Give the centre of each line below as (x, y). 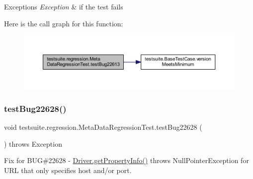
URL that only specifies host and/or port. (68, 170)
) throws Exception (33, 143)
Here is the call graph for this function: (64, 23)
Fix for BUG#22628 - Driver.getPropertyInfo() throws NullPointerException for (126, 160)
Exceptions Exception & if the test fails (64, 6)
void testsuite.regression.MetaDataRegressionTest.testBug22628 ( (103, 127)
